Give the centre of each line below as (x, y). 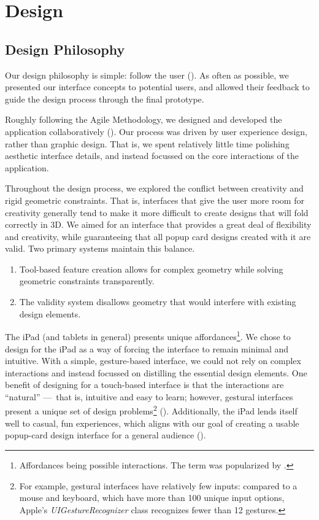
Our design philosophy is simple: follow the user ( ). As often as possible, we (147, 75)
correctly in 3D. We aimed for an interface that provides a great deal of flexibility (158, 224)
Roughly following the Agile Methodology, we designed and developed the (144, 119)
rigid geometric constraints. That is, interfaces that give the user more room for (155, 200)
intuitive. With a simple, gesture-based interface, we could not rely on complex (153, 361)
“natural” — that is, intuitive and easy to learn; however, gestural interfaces (149, 396)
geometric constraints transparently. (87, 281)
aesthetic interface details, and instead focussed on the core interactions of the (152, 156)
